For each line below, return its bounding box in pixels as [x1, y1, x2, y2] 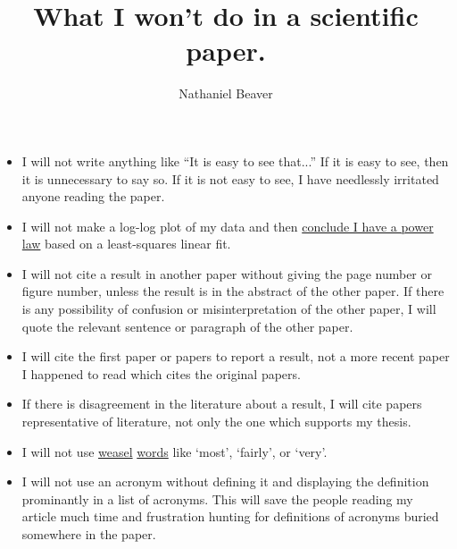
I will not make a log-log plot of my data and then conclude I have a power [21, 216, 434, 235]
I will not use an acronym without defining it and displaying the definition [21, 472, 429, 491]
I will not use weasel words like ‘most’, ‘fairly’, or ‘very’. [21, 442, 328, 460]
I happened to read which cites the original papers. [21, 364, 301, 383]
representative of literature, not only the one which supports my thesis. [21, 412, 411, 431]
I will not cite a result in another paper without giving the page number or [21, 264, 432, 283]
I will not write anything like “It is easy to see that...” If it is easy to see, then [21, 151, 449, 170]
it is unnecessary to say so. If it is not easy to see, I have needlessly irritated [21, 169, 439, 188]
